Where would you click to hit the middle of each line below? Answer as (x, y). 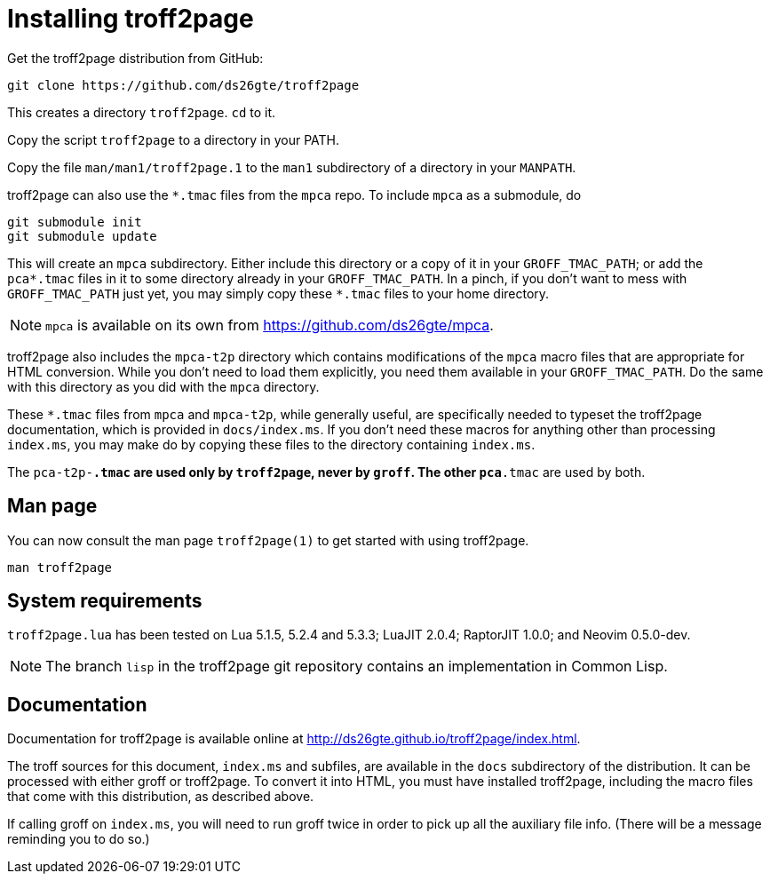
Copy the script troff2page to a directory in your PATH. (173, 139)
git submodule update (82, 236)
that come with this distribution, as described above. (161, 797)
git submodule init (75, 222)
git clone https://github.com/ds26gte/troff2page (183, 85)
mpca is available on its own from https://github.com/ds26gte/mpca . (270, 325)
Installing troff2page (131, 19)
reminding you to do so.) (79, 839)
